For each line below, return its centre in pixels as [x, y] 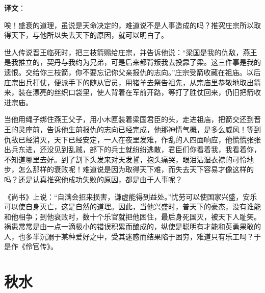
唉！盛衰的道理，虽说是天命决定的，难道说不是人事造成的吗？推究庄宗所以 [129, 25]
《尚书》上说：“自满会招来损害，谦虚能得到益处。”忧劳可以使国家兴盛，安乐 [131, 196]
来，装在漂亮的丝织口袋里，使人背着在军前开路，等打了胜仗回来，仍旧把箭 [129, 92]
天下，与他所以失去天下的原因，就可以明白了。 [89, 35]
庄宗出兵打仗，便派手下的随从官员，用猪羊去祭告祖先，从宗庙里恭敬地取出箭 [132, 82]
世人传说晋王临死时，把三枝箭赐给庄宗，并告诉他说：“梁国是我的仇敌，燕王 [131, 52]
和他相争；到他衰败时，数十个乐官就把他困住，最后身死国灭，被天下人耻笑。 [132, 216]
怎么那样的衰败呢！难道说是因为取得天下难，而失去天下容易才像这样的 [136, 169]
